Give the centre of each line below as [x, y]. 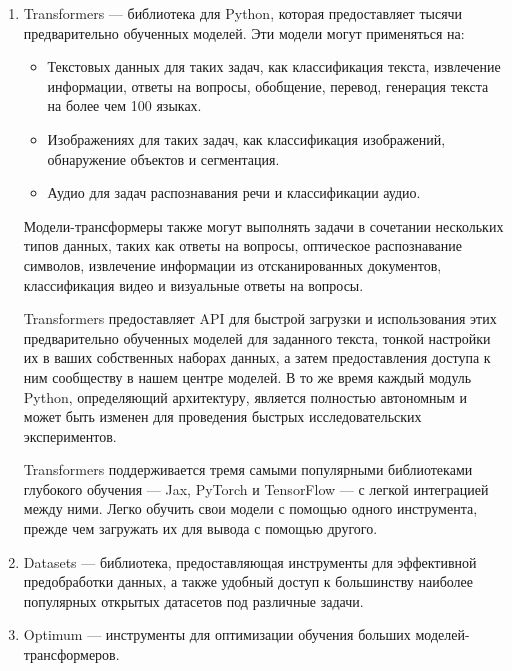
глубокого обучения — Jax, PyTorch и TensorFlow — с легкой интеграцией [256, 488]
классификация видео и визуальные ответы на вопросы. [193, 284]
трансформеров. [71, 654]
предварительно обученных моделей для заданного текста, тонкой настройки [257, 337]
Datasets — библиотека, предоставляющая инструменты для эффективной [250, 561]
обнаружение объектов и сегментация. [163, 158]
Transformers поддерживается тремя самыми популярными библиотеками [248, 469]
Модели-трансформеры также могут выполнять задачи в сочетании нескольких [263, 225]
